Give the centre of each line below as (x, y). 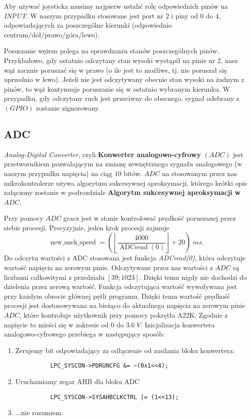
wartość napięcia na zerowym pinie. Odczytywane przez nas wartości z (109, 267)
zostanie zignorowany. (68, 107)
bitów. (133, 173)
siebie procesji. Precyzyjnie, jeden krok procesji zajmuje (87, 227)
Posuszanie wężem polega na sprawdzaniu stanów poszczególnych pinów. (112, 51)
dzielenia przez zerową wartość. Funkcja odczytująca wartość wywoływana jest (121, 286)
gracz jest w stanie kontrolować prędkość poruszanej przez (150, 218)
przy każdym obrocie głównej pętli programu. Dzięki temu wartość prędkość (117, 296)
